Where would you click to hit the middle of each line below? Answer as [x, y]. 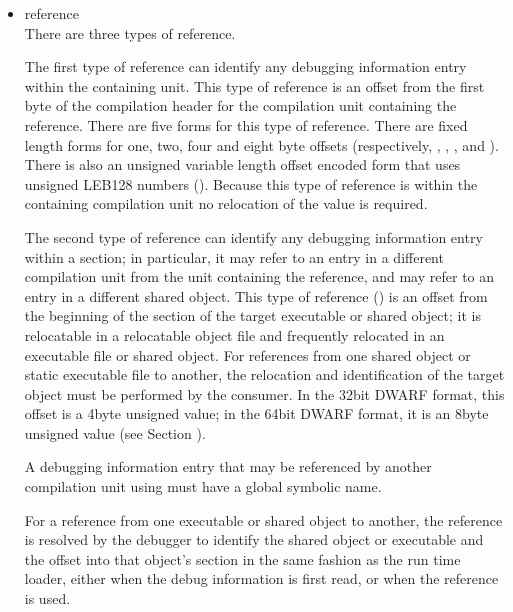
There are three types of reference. [130, 32]
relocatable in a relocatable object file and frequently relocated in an [234, 334]
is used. [47, 598]
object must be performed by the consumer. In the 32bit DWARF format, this [264, 393]
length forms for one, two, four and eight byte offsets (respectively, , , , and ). [261, 144]
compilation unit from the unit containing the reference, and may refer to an [259, 276]
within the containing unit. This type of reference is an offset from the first [254, 85]
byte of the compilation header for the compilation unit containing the [240, 105]
